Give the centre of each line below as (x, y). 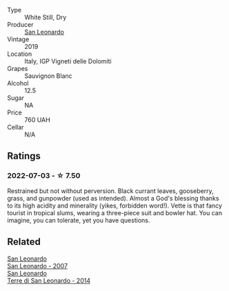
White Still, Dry (46, 17)
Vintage (18, 39)
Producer (20, 24)
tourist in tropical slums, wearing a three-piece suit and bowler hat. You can (115, 212)
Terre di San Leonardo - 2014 (49, 280)
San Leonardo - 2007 (37, 265)
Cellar (16, 127)
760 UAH (37, 120)
